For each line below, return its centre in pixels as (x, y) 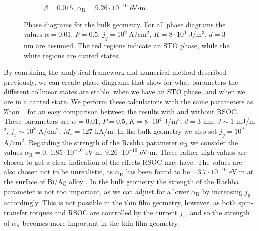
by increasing (222, 191)
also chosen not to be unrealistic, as (59, 171)
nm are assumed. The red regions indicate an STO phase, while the (127, 45)
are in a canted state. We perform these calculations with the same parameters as (129, 101)
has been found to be (158, 171)
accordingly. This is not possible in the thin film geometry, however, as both (120, 202)
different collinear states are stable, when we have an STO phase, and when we (125, 92)
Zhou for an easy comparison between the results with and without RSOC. (121, 111)
